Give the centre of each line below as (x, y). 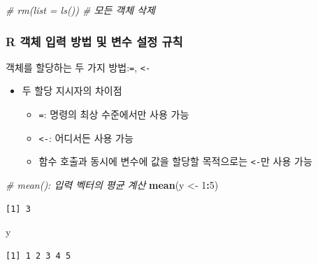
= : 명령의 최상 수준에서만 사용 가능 (114, 114)
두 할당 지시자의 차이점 (72, 91)
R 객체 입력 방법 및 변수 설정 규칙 (94, 41)
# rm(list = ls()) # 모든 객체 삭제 (80, 10)
